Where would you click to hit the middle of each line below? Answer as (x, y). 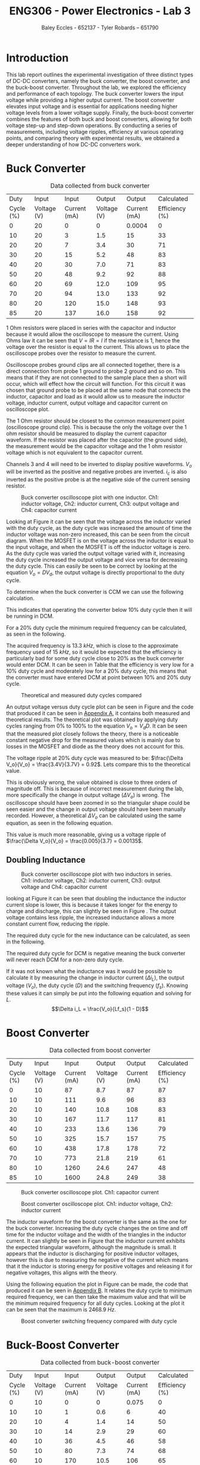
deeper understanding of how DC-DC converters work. (74, 144)
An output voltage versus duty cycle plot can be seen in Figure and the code (100, 707)
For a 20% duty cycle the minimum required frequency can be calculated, (96, 628)
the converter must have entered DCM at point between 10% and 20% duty (99, 678)
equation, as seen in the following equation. (60, 823)
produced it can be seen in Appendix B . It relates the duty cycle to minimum (99, 1290)
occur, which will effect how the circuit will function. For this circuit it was (96, 384)
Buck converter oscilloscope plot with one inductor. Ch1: (90, 498)
